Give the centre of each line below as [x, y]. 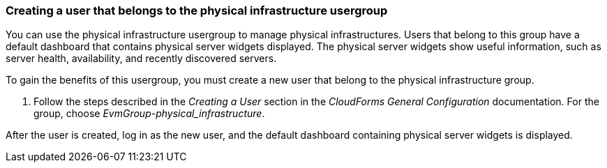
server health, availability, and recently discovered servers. [141, 59]
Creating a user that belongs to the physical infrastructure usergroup [197, 10]
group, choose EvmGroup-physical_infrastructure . [149, 114]
